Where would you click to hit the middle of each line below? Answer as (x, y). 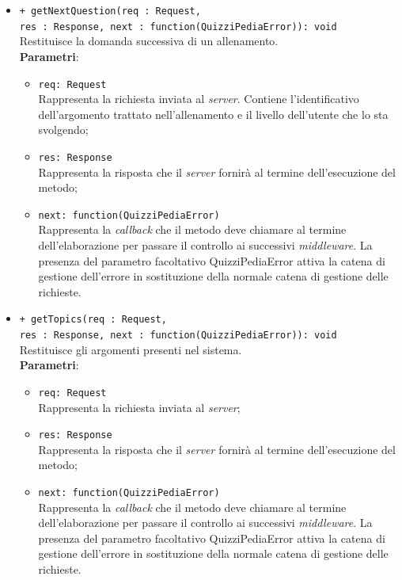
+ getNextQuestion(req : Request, (110, 11)
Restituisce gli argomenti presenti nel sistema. (131, 349)
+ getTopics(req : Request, (93, 320)
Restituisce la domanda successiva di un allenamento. (149, 41)
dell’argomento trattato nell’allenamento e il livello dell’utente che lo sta (213, 114)
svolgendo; (63, 130)
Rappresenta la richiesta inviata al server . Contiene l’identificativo (199, 99)
